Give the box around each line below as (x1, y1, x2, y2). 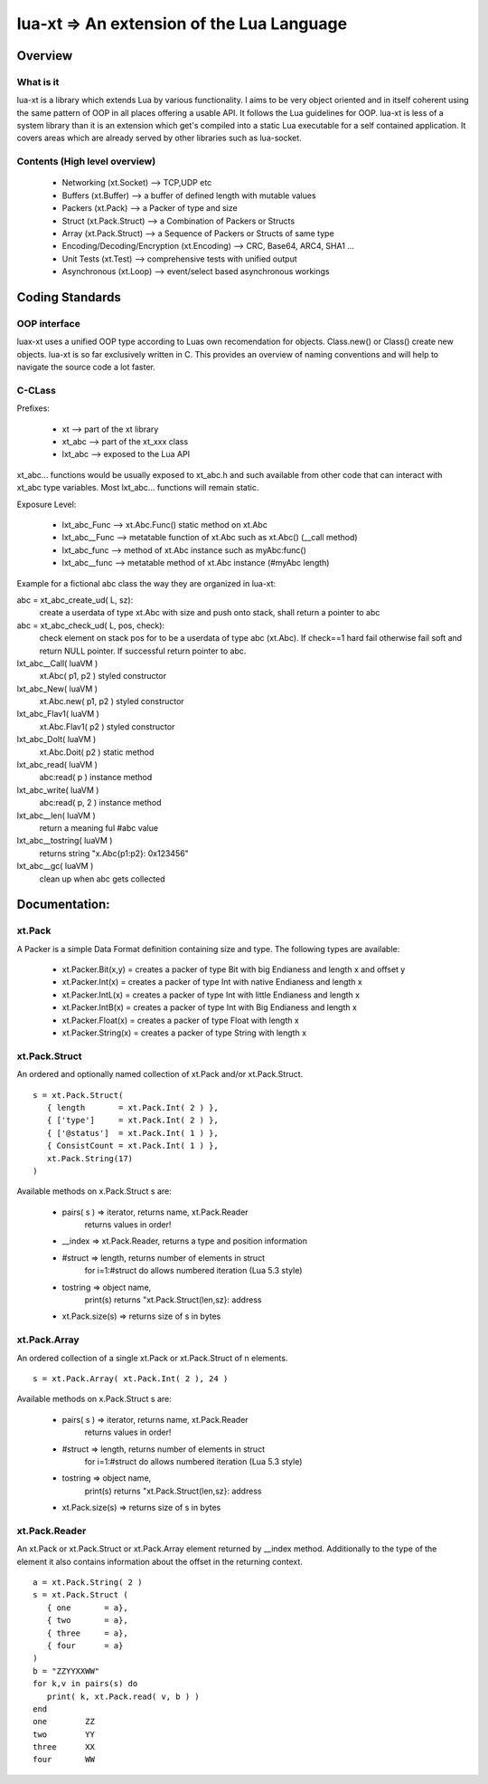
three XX (33, 1742, 95, 1752)
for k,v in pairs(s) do (33, 1679, 138, 1689)
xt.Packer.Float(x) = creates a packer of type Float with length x (61, 1015, 300, 1026)
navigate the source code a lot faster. (16, 362, 155, 373)
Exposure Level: (16, 499, 77, 510)
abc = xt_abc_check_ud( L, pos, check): (16, 620, 165, 631)
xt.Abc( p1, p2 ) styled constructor (39, 671, 167, 682)
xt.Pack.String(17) (46, 1153, 134, 1163)
